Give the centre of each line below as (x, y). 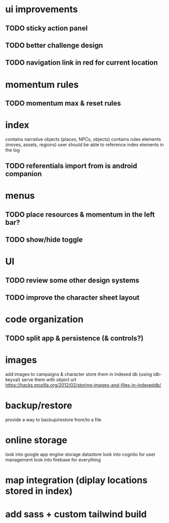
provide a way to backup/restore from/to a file (53, 419)
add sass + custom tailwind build (76, 514)
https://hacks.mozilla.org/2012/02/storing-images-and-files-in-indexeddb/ (83, 385)
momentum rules (42, 84)
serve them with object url (49, 380)
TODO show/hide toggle (44, 240)
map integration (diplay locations (76, 480)
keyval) (13, 380)
